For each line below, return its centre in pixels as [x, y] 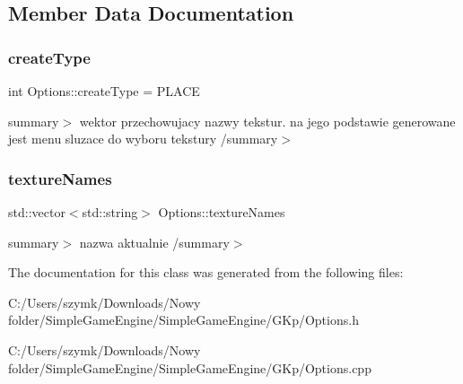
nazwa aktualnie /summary [154, 242]
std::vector [37, 212]
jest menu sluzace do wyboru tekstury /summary [143, 139]
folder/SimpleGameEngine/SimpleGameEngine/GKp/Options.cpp [190, 367]
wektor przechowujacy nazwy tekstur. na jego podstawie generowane [267, 121]
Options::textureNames [222, 212]
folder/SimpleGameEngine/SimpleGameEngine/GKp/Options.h [183, 320]
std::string [110, 212]
